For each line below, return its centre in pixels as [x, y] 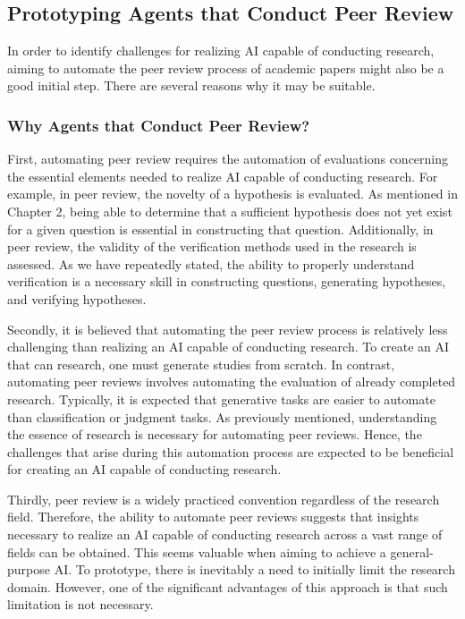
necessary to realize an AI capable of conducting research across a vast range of [225, 534]
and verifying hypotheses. [77, 298]
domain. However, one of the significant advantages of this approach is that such [228, 586]
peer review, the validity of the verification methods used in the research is [212, 246]
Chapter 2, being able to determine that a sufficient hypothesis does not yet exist [230, 211]
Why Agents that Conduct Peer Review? [159, 125]
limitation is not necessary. [80, 604]
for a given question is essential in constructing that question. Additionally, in [220, 229]
